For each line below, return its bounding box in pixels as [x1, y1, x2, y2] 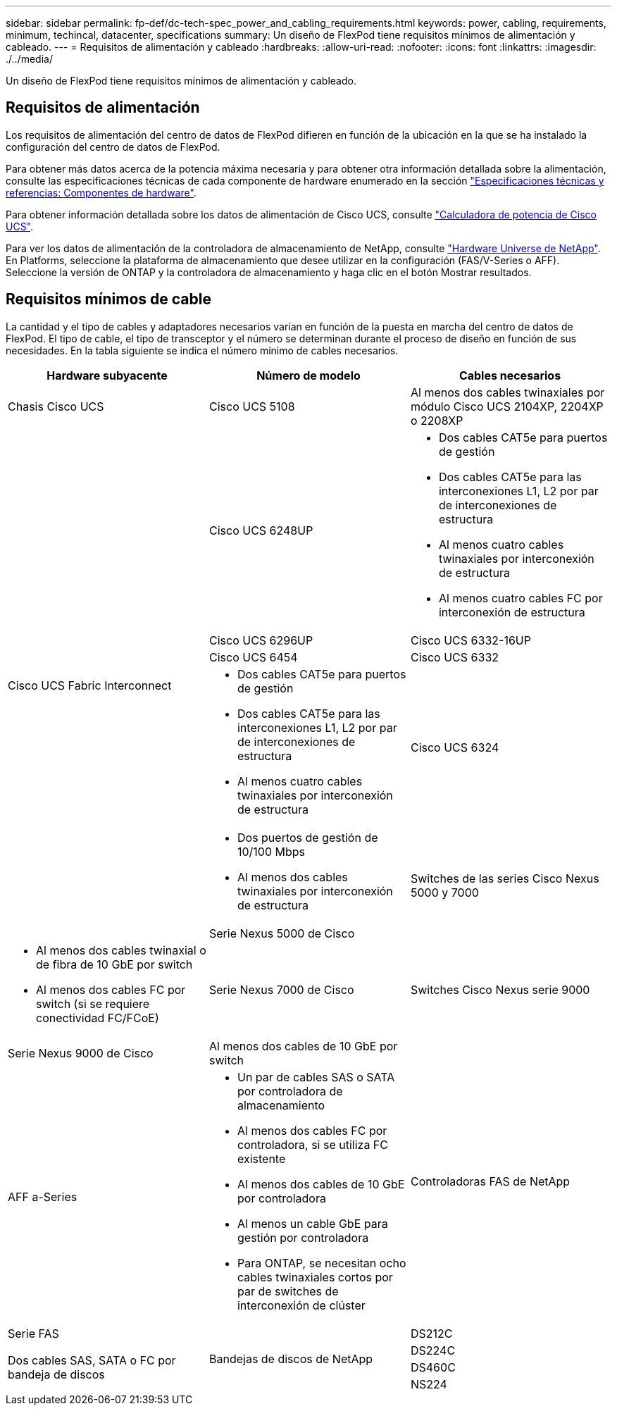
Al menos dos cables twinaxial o [36, 943, 206, 957]
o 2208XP [410, 413, 463, 428]
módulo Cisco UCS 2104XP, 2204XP [410, 399, 604, 414]
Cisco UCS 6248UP [208, 523, 313, 537]
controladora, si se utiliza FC [237, 1137, 388, 1152]
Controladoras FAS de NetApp [410, 1174, 571, 1188]
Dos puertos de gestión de [237, 830, 378, 845]
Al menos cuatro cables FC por [438, 590, 603, 605]
